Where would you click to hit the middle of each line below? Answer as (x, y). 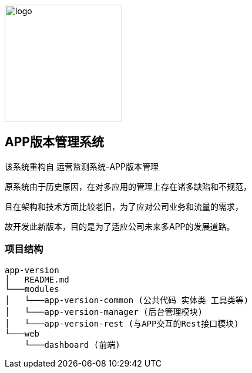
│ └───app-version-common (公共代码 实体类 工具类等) (127, 300)
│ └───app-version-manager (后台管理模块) (104, 312)
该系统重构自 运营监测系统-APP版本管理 (82, 166)
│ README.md (37, 279)
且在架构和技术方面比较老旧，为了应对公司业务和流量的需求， (124, 206)
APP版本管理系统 (54, 142)
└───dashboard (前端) (72, 345)
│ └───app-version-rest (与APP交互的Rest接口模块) (122, 323)
